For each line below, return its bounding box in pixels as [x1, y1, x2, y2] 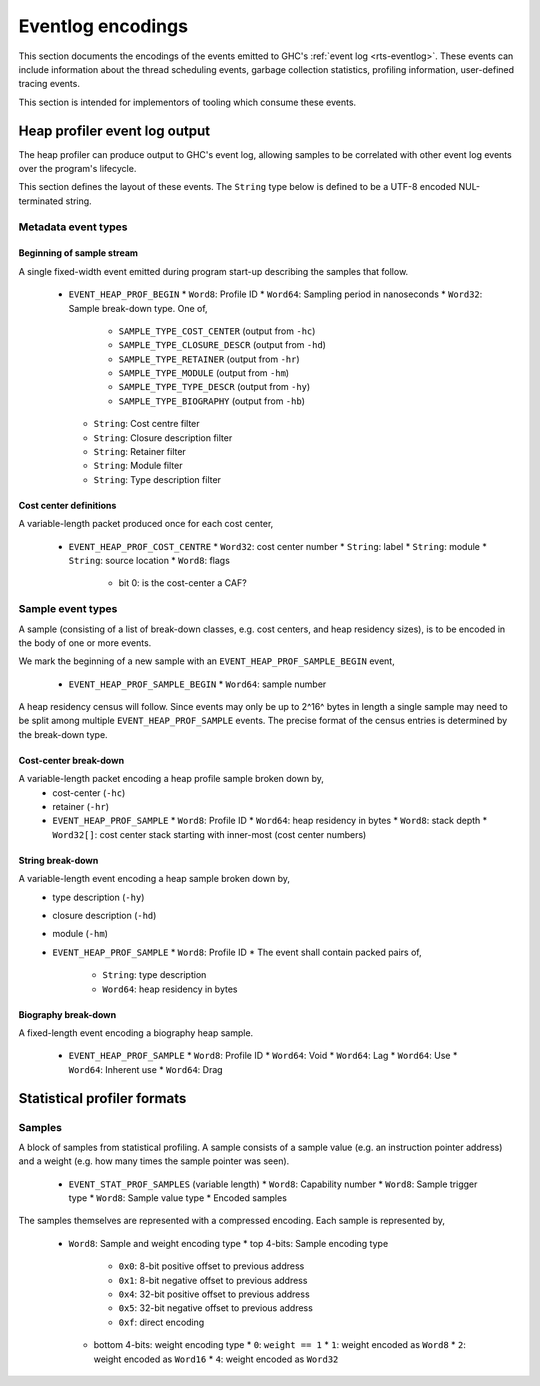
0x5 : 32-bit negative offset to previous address [118, 1302, 314, 1314]
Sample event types [18, 602, 118, 616]
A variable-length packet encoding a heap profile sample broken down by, [18, 773, 324, 785]
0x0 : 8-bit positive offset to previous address [118, 1260, 305, 1272]
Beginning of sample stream [18, 247, 139, 259]
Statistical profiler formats [18, 1090, 187, 1107]
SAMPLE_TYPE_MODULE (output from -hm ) [118, 367, 290, 379]
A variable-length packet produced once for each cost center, [18, 518, 274, 530]
